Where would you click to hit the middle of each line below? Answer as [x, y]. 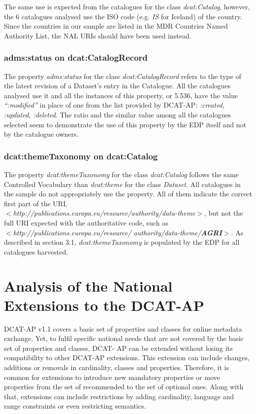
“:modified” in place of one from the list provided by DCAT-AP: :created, [114, 105]
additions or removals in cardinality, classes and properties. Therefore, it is [116, 367]
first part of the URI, [36, 203]
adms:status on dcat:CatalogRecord [76, 57]
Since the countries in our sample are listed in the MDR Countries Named [116, 26]
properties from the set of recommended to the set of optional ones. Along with [124, 387]
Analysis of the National [88, 285]
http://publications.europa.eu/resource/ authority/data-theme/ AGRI [117, 232]
